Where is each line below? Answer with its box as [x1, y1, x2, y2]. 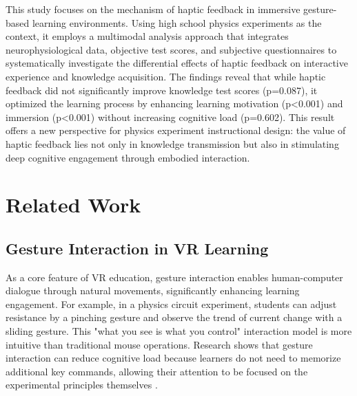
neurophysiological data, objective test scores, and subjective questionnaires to [6, 42, 337, 56]
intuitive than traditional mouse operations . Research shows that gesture [6, 337, 313, 351]
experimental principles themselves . [6, 377, 158, 392]
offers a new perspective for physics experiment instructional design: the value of [6, 123, 346, 137]
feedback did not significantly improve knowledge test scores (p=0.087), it [6, 82, 318, 97]
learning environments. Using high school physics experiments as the [32, 15, 322, 30]
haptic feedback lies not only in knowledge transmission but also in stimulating [6, 136, 339, 151]
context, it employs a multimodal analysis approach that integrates [6, 29, 289, 43]
